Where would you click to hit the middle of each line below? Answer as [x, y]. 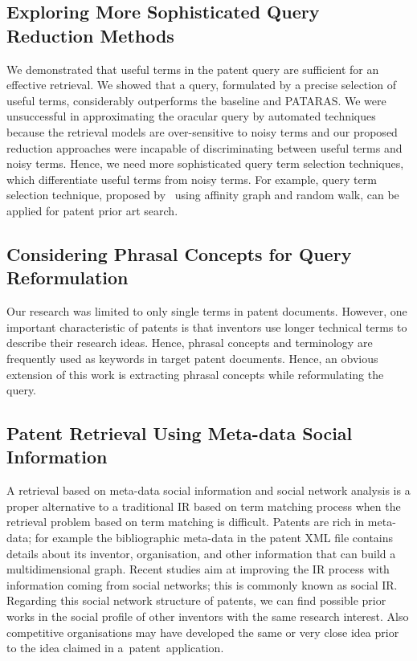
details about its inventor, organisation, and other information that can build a [201, 553]
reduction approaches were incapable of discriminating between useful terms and [204, 147]
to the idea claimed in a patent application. [115, 648]
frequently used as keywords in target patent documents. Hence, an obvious [192, 358]
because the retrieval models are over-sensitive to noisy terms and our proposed [202, 131]
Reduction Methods [90, 35]
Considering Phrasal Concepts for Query [179, 253]
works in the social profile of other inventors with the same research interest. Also [208, 616]
